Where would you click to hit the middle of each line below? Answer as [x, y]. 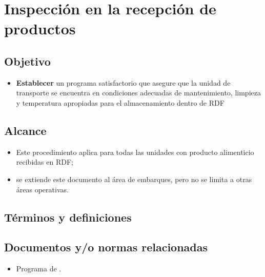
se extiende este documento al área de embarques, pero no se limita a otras [134, 179]
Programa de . [39, 269]
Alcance [25, 130]
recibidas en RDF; [45, 162]
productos [40, 28]
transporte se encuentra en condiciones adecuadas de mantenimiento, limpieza [138, 93]
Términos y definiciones [68, 217]
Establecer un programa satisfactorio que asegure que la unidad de [123, 82]
